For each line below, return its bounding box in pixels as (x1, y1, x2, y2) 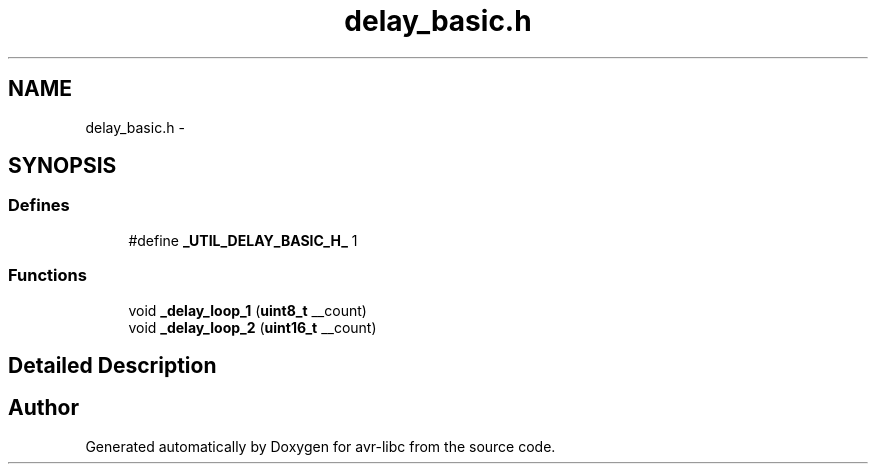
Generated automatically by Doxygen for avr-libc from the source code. (85, 437, 556, 455)
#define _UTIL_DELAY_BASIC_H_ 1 (128, 231, 358, 249)
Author (8, 395, 79, 421)
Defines (8, 195, 70, 216)
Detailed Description (8, 352, 217, 378)
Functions (8, 265, 87, 286)
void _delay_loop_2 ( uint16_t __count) (128, 318, 377, 336)
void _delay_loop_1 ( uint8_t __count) (128, 301, 367, 319)
